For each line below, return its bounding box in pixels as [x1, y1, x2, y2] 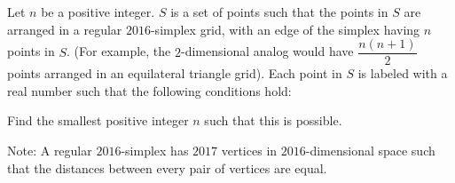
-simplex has [121, 141, 189, 160]
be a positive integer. [41, 3, 155, 20]
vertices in [221, 141, 278, 160]
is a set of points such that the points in [170, 3, 388, 20]
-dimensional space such [305, 141, 435, 160]
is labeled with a [357, 64, 448, 83]
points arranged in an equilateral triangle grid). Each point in [7, 64, 342, 83]
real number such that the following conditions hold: [7, 81, 292, 99]
